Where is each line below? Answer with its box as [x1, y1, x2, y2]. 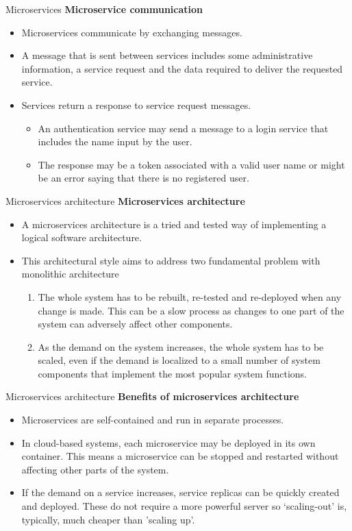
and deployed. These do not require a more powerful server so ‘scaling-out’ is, [21, 499, 347, 513]
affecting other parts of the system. [21, 462, 169, 476]
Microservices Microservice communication [5, 2, 203, 16]
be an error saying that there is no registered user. [38, 171, 249, 185]
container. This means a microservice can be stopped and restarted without [21, 449, 339, 463]
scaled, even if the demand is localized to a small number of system [38, 353, 320, 367]
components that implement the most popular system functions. [38, 366, 307, 380]
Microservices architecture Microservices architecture [5, 193, 245, 208]
